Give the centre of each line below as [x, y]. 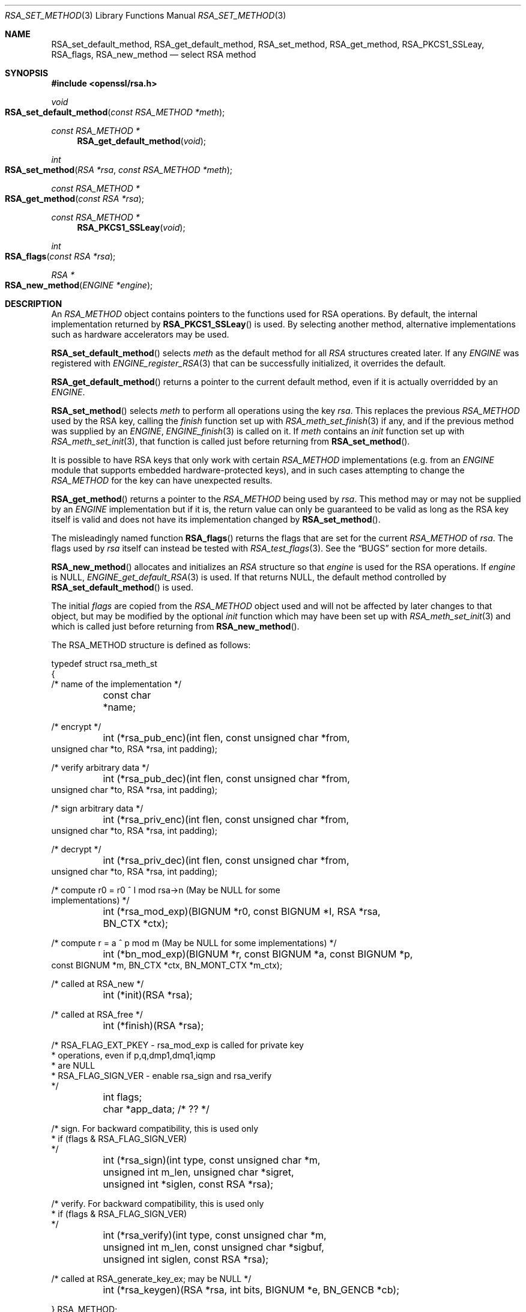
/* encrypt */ [76, 727]
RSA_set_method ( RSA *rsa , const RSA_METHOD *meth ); [119, 170]
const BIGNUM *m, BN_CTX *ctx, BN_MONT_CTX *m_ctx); [167, 965]
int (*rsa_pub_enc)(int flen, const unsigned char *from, [226, 738]
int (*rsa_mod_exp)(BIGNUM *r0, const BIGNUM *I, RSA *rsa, [242, 911]
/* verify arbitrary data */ [100, 767]
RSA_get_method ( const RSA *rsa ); [75, 199]
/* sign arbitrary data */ [97, 808]
